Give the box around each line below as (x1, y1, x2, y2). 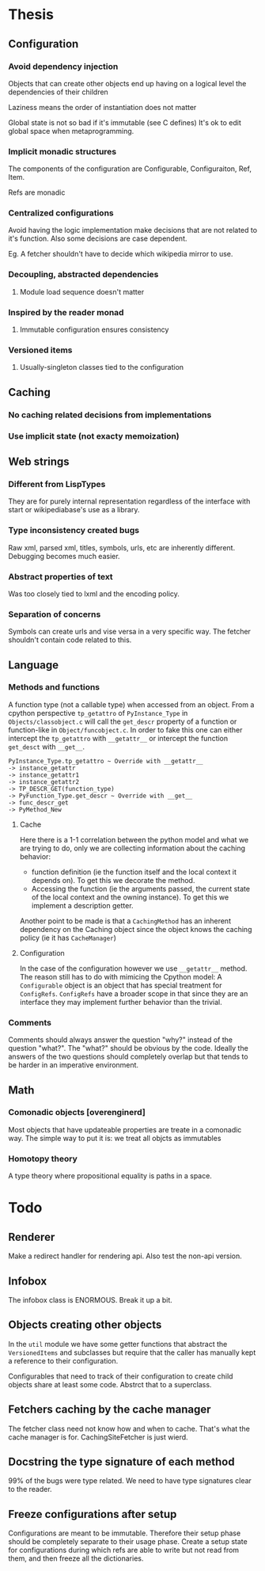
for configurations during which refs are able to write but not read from (8, 1546, 240, 1555)
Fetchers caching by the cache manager (8, 1403, 211, 1417)
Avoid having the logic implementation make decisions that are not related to (8, 226, 258, 235)
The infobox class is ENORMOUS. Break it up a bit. (8, 1295, 172, 1304)
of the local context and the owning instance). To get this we (31, 892, 229, 902)
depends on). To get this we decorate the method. (31, 875, 195, 884)
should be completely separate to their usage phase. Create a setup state (8, 1537, 248, 1546)
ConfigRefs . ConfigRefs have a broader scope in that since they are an (19, 988, 248, 999)
